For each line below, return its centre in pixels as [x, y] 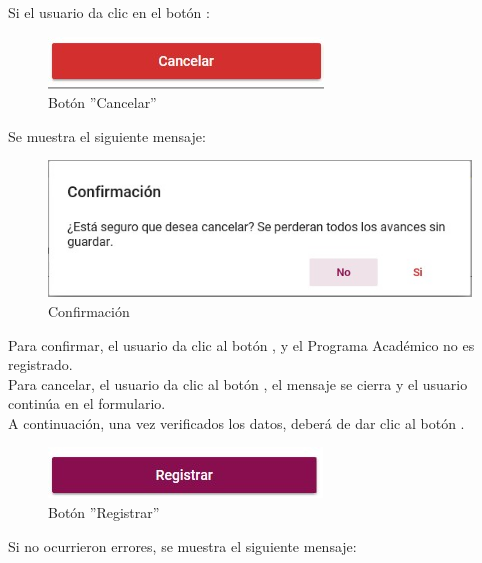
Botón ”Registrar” [104, 512]
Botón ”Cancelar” [102, 102]
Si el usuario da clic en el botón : [109, 12]
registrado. [40, 364]
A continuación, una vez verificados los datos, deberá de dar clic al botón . [236, 422]
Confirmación [89, 310]
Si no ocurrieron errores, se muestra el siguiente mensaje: [182, 545]
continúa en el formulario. [87, 403]
